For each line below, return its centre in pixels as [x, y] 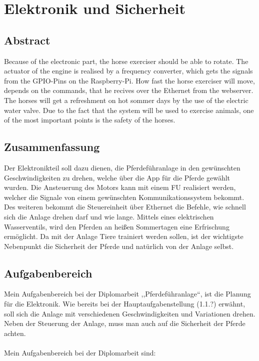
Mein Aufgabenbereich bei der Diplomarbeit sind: [80, 353]
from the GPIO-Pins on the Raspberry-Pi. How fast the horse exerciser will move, [129, 80]
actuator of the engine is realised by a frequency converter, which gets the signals [128, 71]
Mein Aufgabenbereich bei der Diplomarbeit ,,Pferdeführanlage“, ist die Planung [127, 294]
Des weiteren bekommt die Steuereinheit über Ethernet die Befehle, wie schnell [125, 207]
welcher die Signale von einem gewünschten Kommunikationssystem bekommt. [124, 197]
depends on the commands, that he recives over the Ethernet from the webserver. [129, 90]
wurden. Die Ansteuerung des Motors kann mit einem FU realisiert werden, [120, 187]
